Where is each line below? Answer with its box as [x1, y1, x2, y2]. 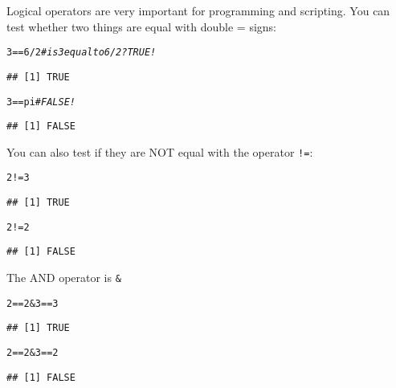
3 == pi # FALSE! [6, 96, 76, 108]
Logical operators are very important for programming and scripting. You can [6, 2, 390, 18]
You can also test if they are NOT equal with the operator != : [6, 143, 313, 160]
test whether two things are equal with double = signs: [6, 18, 276, 35]
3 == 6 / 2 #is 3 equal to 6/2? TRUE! [6, 47, 157, 59]
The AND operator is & [6, 269, 121, 286]
